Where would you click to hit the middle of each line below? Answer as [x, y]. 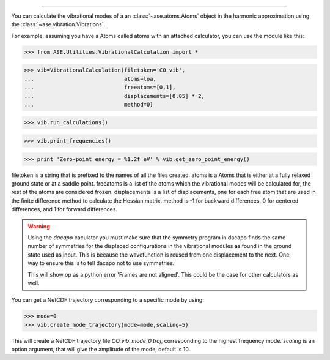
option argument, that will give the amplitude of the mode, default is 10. [101, 350]
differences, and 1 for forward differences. [64, 209]
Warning [39, 226]
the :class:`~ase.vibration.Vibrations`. [58, 24]
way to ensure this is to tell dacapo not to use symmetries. [101, 263]
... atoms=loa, [90, 79]
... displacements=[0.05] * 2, [114, 96]
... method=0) [89, 104]
